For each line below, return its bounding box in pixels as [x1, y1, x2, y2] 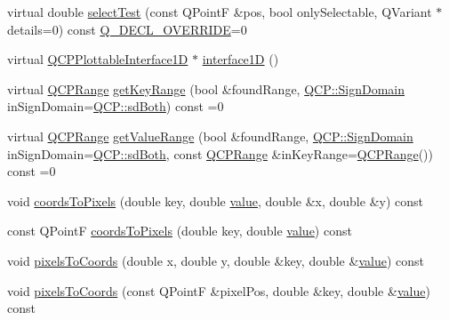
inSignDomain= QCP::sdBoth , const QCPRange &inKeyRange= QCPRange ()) [7, 144, 433, 163]
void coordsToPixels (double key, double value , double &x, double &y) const [7, 191, 423, 210]
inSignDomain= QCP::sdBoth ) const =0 [7, 97, 224, 116]
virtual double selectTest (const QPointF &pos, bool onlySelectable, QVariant [7, 3, 432, 20]
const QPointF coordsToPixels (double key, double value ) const [7, 221, 352, 240]
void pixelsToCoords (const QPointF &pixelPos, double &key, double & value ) [7, 281, 430, 300]
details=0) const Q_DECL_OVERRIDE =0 [7, 20, 247, 38]
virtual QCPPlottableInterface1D [7, 50, 188, 68]
